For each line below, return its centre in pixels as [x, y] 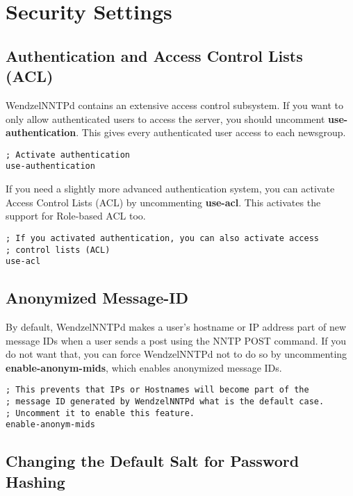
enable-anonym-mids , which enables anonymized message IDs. [144, 367]
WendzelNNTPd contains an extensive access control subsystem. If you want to [175, 105]
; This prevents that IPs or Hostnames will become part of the [157, 390]
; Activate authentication [68, 155]
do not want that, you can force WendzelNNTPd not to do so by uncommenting [176, 354]
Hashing [35, 481]
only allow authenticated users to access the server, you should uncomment [165, 118]
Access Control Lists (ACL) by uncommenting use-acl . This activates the [163, 202]
